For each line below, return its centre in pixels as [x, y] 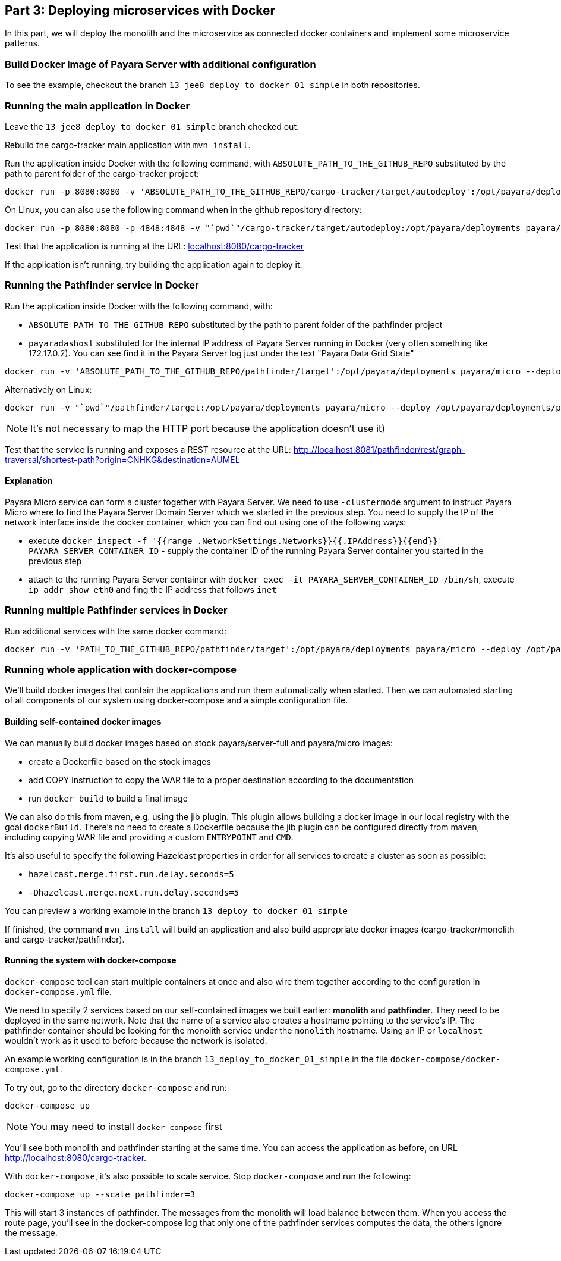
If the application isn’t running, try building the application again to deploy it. [154, 264]
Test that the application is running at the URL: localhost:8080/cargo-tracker [155, 246]
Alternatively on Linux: [48, 389]
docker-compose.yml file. [58, 991]
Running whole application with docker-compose [121, 670]
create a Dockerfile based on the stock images [120, 761]
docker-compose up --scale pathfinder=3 [100, 1194]
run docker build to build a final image [108, 798]
